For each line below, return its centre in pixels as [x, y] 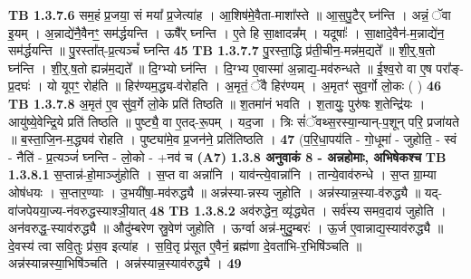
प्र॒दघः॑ [19, 86]
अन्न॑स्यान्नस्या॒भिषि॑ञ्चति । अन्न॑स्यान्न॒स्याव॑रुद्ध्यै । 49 [125, 263]
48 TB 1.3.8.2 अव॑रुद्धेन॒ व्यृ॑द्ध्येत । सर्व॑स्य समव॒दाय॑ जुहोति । [298, 210]
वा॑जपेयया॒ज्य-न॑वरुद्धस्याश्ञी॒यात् [77, 210]
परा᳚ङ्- [450, 67]
